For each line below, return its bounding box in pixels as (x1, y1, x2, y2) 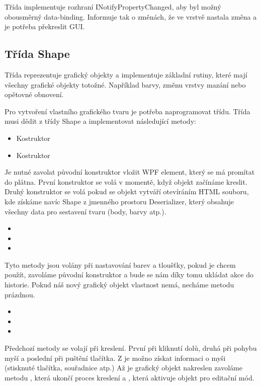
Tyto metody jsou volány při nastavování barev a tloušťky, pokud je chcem (5, 259, 236, 270)
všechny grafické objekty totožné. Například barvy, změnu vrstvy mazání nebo (5, 79, 246, 90)
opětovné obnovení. (5, 89, 64, 100)
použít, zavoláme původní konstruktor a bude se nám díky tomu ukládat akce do (5, 269, 253, 280)
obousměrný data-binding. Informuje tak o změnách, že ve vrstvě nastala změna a (5, 11, 257, 22)
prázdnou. (5, 289, 35, 299)
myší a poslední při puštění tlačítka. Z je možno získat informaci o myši (5, 352, 226, 363)
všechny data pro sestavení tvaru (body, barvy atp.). (5, 206, 166, 216)
